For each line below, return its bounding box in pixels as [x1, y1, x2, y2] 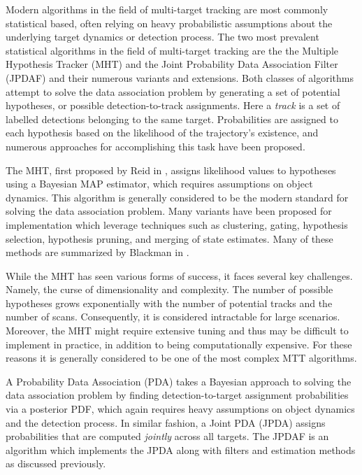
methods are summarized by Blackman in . [6, 245, 189, 260]
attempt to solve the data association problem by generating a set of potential [6, 84, 340, 99]
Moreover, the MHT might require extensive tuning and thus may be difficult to [6, 323, 349, 338]
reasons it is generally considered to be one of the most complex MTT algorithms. [6, 350, 357, 365]
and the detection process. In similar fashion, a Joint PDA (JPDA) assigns [6, 415, 326, 430]
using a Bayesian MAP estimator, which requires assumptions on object [6, 176, 313, 191]
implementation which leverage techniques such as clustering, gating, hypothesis [6, 217, 348, 232]
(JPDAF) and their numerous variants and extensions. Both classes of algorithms [6, 70, 354, 85]
